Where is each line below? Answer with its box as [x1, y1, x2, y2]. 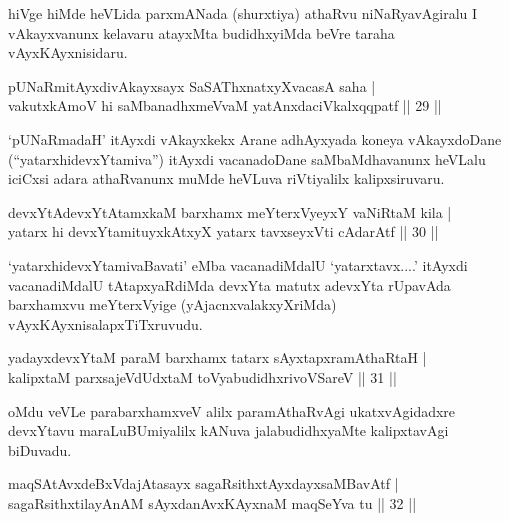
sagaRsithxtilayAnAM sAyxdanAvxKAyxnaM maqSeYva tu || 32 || [8, 492, 417, 513]
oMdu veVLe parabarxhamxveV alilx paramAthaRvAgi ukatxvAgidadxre [8, 400, 456, 421]
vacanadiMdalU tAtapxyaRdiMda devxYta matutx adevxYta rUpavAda [8, 274, 451, 295]
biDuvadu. [8, 439, 72, 460]
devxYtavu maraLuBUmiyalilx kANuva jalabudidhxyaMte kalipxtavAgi [8, 420, 449, 441]
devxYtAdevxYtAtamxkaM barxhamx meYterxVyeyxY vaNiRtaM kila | [8, 201, 452, 222]
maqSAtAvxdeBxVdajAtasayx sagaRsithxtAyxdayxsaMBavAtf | [8, 473, 399, 494]
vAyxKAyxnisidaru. [8, 42, 128, 63]
